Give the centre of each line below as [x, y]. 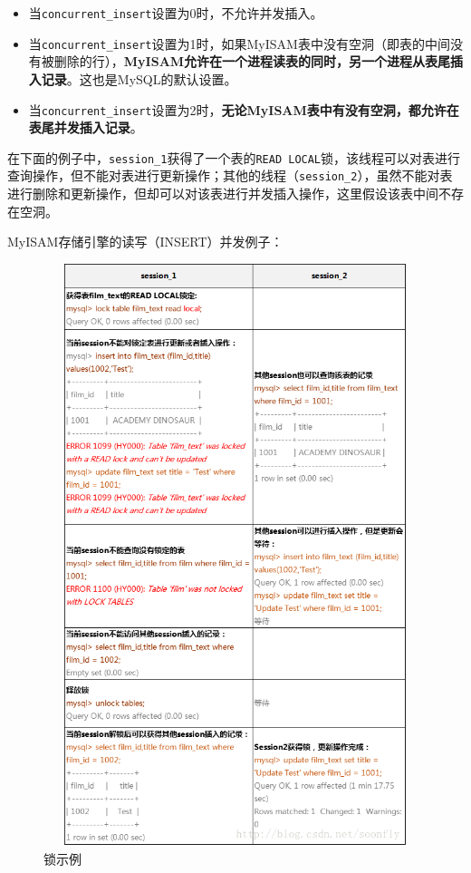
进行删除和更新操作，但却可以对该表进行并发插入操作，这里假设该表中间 [223, 194]
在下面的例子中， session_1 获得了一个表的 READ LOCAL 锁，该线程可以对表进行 [234, 157]
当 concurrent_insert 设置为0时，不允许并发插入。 [176, 13]
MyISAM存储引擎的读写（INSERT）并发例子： [145, 242]
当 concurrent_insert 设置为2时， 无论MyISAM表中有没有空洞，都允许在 [244, 109]
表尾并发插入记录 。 [86, 127]
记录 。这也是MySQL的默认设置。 [139, 78]
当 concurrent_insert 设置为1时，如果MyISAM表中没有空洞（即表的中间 [239, 43]
